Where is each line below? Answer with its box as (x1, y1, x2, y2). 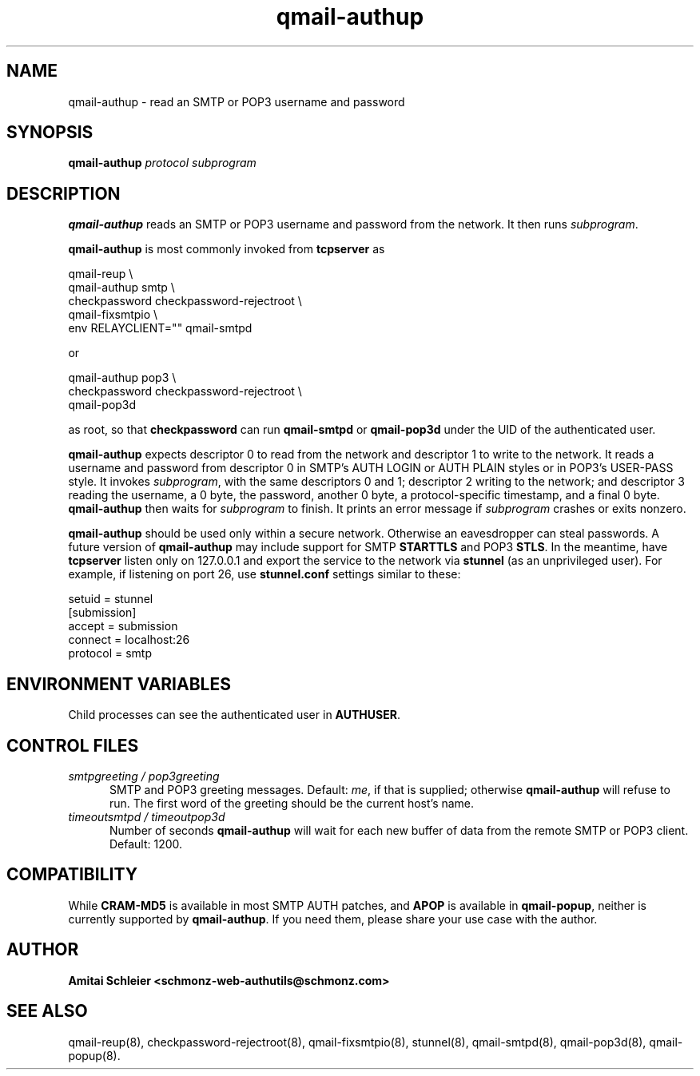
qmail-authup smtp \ (68, 280, 175, 295)
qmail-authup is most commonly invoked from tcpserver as (68, 242, 385, 256)
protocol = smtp (68, 646, 152, 661)
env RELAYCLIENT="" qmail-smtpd (68, 321, 253, 336)
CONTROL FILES (6, 735, 139, 756)
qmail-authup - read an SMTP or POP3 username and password (68, 94, 405, 109)
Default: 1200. (109, 836, 183, 851)
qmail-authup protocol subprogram (68, 156, 257, 170)
